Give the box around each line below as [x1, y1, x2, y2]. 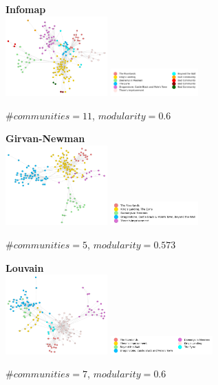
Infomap [6, 2, 46, 16]
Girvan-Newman [6, 131, 85, 146]
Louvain [6, 260, 44, 275]
